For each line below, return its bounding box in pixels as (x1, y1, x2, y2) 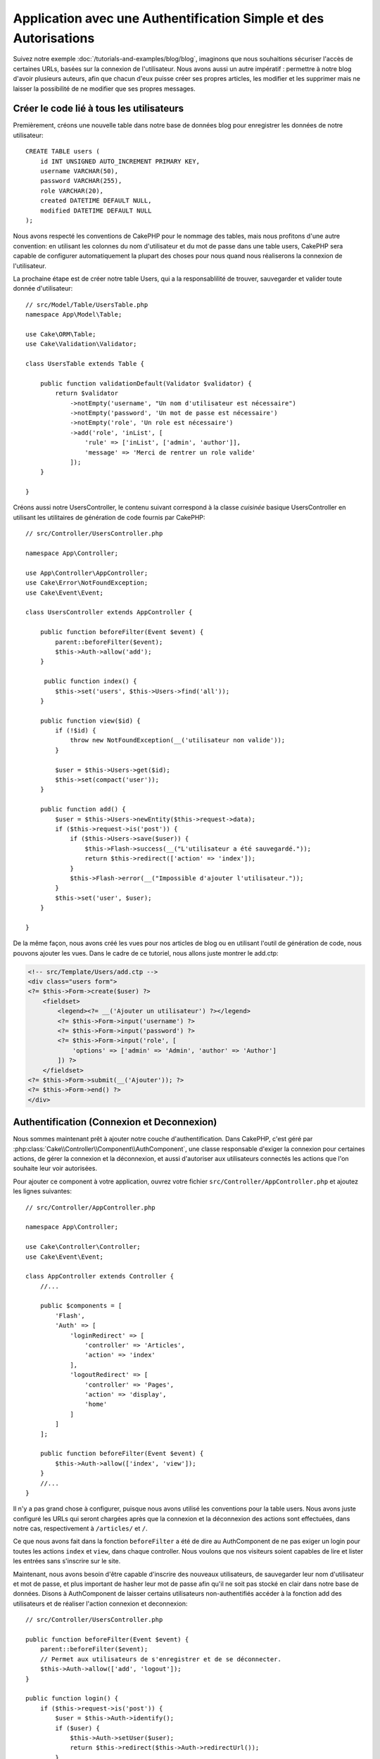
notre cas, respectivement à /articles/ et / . (13, 1524, 148, 1533)
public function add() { (39, 806, 126, 813)
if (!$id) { (55, 727, 96, 735)
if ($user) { (55, 1724, 100, 1732)
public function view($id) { (39, 716, 141, 725)
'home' (84, 1400, 108, 1409)
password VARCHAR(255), (39, 177, 122, 185)
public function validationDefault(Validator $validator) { (39, 379, 253, 387)
